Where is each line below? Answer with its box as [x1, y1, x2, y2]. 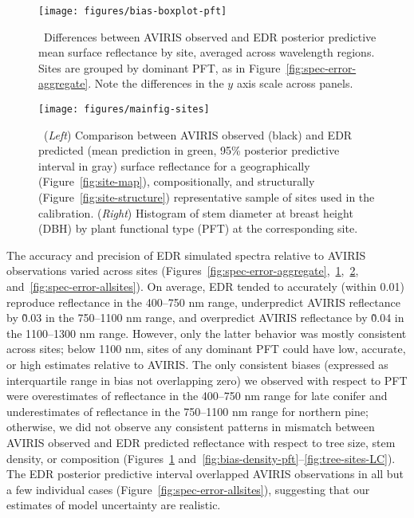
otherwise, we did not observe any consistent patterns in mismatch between [6, 418, 375, 435]
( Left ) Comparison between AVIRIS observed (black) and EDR [43, 126, 353, 143]
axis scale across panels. [236, 75, 353, 92]
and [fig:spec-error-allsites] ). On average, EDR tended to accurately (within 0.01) [6, 278, 404, 295]
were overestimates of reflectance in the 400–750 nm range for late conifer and [6, 387, 388, 404]
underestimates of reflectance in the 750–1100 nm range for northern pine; [6, 402, 369, 419]
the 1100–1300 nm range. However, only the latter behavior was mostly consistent [6, 324, 407, 341]
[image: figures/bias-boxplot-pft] [38, 6, 227, 17]
